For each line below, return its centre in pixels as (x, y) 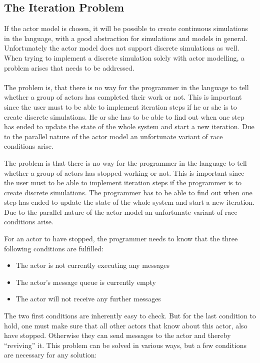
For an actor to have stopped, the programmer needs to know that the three (121, 239)
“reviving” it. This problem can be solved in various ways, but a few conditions (125, 345)
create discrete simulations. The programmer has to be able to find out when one (128, 192)
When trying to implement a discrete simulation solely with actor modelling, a (124, 57)
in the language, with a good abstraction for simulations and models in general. (126, 38)
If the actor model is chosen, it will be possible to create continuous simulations (126, 28)
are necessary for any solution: (50, 355)
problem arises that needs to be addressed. (69, 67)
